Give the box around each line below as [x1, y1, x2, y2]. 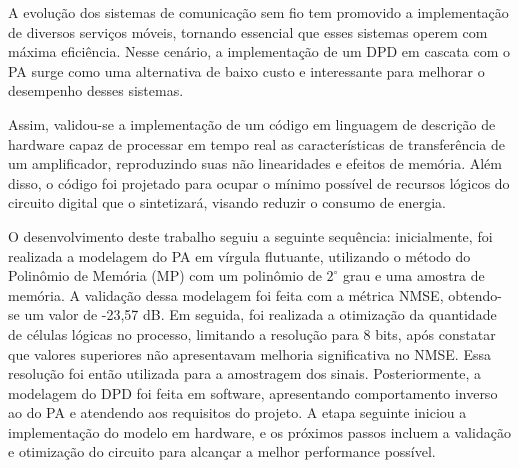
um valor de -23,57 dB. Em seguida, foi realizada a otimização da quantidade [24, 304, 497, 325]
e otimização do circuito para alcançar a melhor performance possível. [8, 441, 436, 462]
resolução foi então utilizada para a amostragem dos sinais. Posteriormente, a [8, 363, 481, 384]
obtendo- [448, 284, 502, 305]
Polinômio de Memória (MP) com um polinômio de [8, 265, 322, 286]
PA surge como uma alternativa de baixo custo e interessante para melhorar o [8, 60, 485, 81]
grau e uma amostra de [343, 265, 485, 286]
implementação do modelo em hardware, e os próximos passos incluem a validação [8, 421, 511, 442]
